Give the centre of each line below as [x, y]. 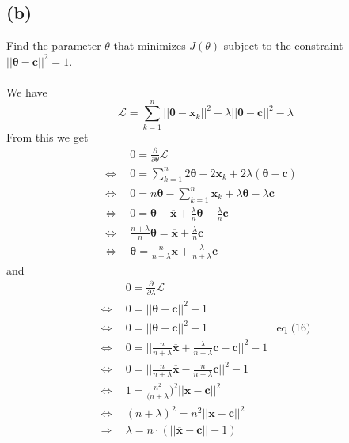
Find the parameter [54, 45]
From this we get [47, 136]
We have [27, 91]
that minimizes [150, 45]
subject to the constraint [283, 45]
